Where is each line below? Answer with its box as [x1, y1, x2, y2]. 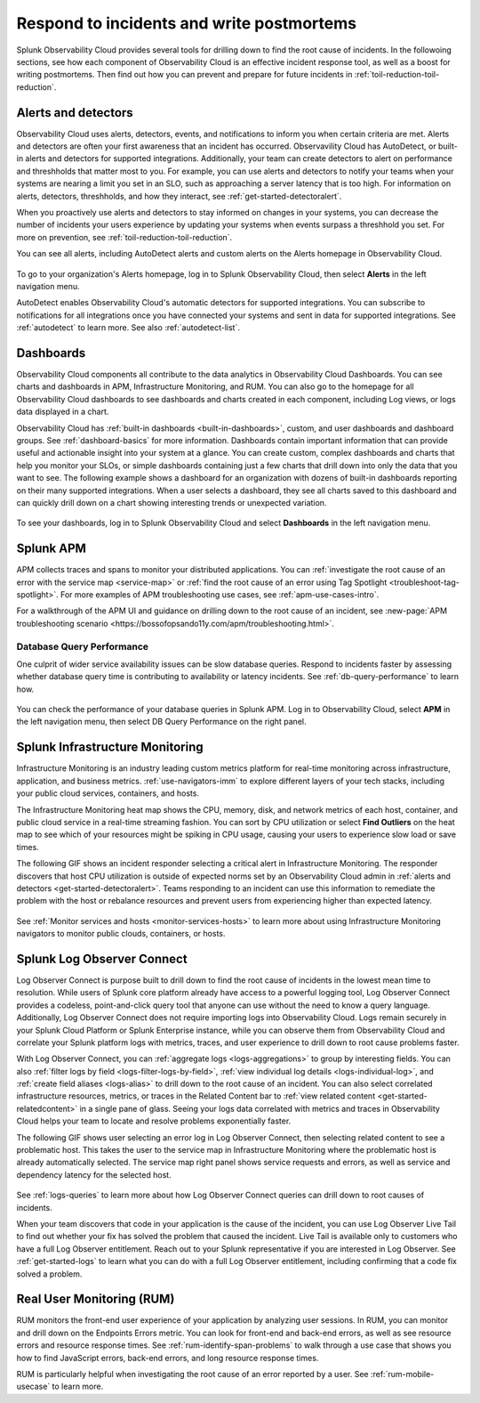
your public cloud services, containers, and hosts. [16, 788, 200, 799]
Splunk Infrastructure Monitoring [16, 740, 204, 755]
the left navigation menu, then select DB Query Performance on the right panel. [16, 717, 307, 727]
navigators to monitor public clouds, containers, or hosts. [16, 929, 226, 939]
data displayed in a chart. [16, 406, 109, 418]
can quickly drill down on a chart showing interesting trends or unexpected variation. [16, 497, 327, 507]
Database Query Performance [16, 640, 149, 653]
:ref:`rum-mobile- [370, 1369, 435, 1380]
